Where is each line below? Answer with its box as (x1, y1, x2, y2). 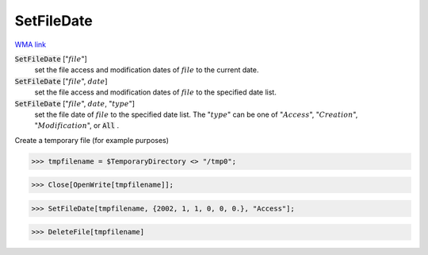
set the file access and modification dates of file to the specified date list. (34, 87, 277, 97)
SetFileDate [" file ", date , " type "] (14, 99, 135, 108)
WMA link (14, 40, 47, 49)
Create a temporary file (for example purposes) (14, 135, 170, 145)
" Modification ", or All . (34, 121, 119, 130)
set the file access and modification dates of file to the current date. (34, 65, 259, 75)
